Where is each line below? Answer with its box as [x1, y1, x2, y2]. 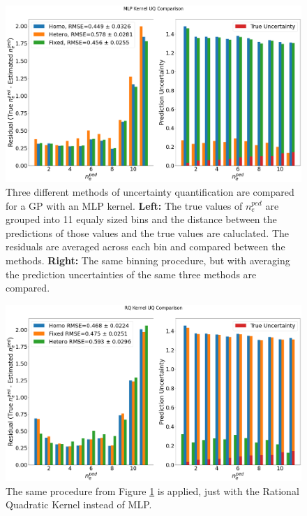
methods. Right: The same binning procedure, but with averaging [6, 252, 290, 267]
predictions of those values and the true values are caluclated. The [6, 225, 290, 240]
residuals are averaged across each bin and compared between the [6, 239, 285, 254]
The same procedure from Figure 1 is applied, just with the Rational [6, 483, 299, 498]
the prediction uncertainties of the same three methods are [6, 266, 257, 281]
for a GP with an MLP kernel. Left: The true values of [6, 198, 243, 213]
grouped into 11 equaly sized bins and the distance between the [6, 212, 277, 227]
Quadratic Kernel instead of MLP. [6, 497, 152, 512]
